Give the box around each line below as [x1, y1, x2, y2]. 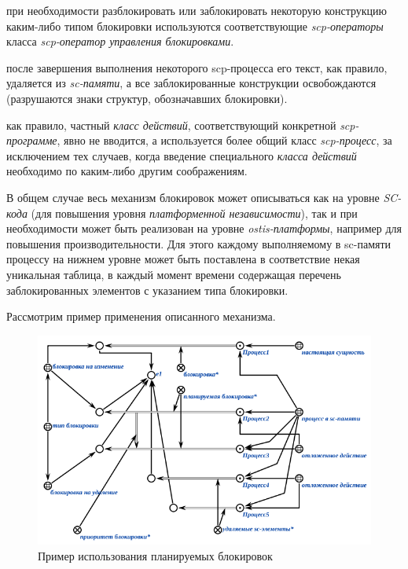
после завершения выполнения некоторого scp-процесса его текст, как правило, [6, 59, 388, 75]
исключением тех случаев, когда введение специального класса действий [6, 147, 357, 163]
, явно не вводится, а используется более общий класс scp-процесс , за [57, 132, 392, 149]
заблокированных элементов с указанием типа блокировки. [6, 281, 289, 298]
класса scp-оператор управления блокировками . [6, 33, 234, 50]
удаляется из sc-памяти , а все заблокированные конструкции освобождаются [6, 75, 377, 91]
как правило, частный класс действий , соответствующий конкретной [6, 116, 336, 133]
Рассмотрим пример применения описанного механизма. [6, 308, 276, 325]
